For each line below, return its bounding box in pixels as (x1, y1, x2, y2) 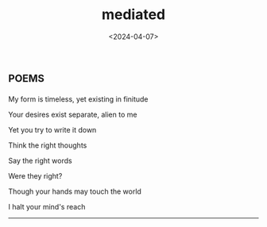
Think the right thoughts (8, 140, 87, 150)
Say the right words (8, 156, 73, 165)
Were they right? (8, 171, 63, 180)
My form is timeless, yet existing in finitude (8, 94, 149, 104)
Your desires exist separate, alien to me (8, 110, 137, 119)
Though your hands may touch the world (8, 187, 141, 196)
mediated (101, 6, 166, 24)
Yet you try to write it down (8, 125, 97, 134)
